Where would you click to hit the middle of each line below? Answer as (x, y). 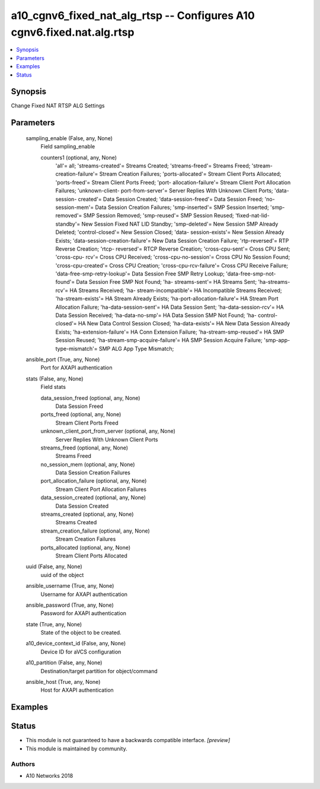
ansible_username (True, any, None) (70, 586)
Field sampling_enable (68, 147)
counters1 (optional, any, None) (79, 157)
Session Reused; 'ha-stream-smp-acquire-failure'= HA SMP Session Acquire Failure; (159, 340)
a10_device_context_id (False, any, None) (76, 644)
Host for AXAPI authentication (77, 690)
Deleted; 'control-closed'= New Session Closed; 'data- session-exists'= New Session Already (170, 232)
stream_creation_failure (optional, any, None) (95, 531)
